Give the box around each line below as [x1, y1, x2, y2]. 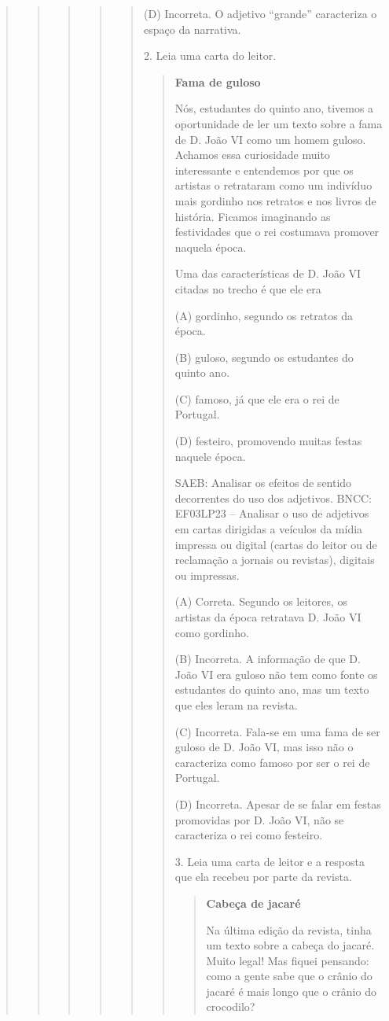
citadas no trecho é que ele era [174, 280, 321, 297]
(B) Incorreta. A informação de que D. [174, 651, 361, 667]
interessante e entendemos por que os [174, 161, 354, 178]
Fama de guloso [174, 73, 261, 90]
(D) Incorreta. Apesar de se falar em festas [174, 795, 381, 812]
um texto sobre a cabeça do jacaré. [206, 937, 375, 953]
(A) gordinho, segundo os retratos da [174, 307, 354, 323]
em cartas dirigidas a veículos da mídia [174, 521, 363, 537]
